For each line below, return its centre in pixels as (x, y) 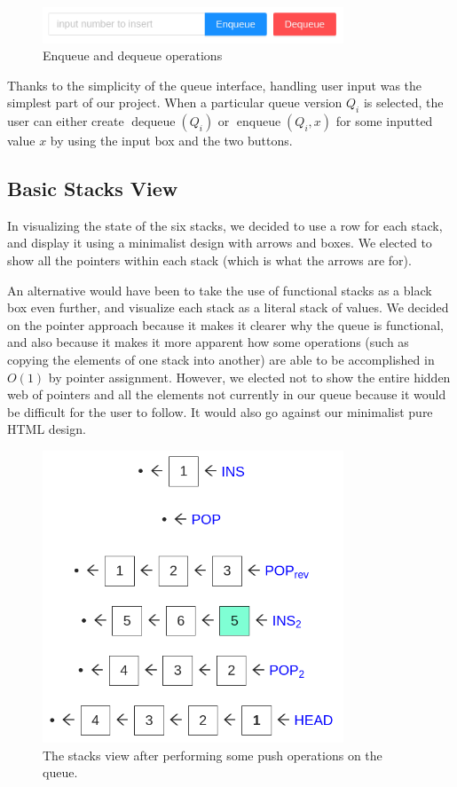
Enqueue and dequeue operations (133, 55)
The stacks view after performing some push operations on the (213, 755)
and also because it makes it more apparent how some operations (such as (208, 342)
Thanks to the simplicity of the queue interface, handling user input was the (215, 85)
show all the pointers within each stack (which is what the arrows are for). (209, 260)
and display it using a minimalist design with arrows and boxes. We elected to (220, 243)
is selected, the (403, 102)
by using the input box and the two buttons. (171, 141)
